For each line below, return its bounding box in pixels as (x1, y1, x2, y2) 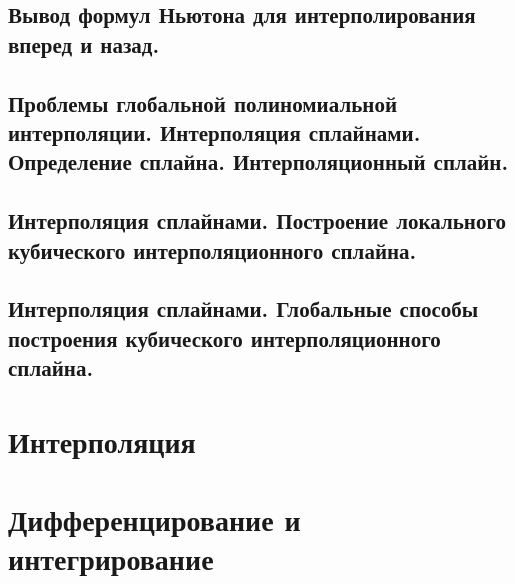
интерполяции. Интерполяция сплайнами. (8, 116, 421, 147)
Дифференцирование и (8, 499, 301, 540)
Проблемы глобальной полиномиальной (8, 87, 397, 118)
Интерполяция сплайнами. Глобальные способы (8, 293, 479, 324)
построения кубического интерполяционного (8, 322, 441, 353)
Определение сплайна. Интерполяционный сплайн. (8, 146, 509, 177)
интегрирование (8, 538, 214, 579)
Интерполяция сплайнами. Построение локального (8, 205, 506, 236)
